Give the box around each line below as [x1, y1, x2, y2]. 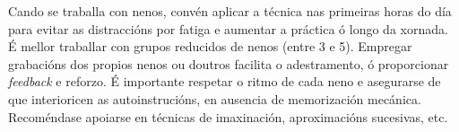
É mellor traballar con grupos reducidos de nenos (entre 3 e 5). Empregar [8, 37, 412, 56]
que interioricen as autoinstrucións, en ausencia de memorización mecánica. [8, 89, 421, 108]
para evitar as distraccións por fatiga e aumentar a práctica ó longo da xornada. [8, 19, 448, 38]
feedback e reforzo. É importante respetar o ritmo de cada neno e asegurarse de [8, 72, 441, 91]
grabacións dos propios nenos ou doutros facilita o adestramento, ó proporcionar [8, 54, 449, 73]
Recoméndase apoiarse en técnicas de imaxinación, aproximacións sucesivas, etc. [8, 107, 448, 126]
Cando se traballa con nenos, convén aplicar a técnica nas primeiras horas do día [8, 2, 452, 20]
